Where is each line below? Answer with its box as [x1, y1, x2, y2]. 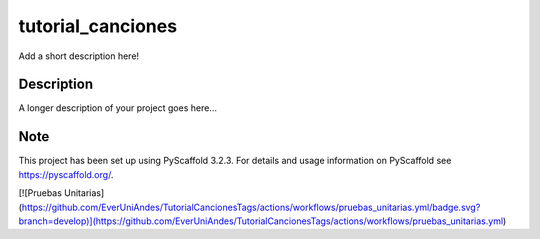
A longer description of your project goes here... [18, 102, 217, 114]
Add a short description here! [18, 50, 140, 62]
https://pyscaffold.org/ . [18, 168, 114, 180]
